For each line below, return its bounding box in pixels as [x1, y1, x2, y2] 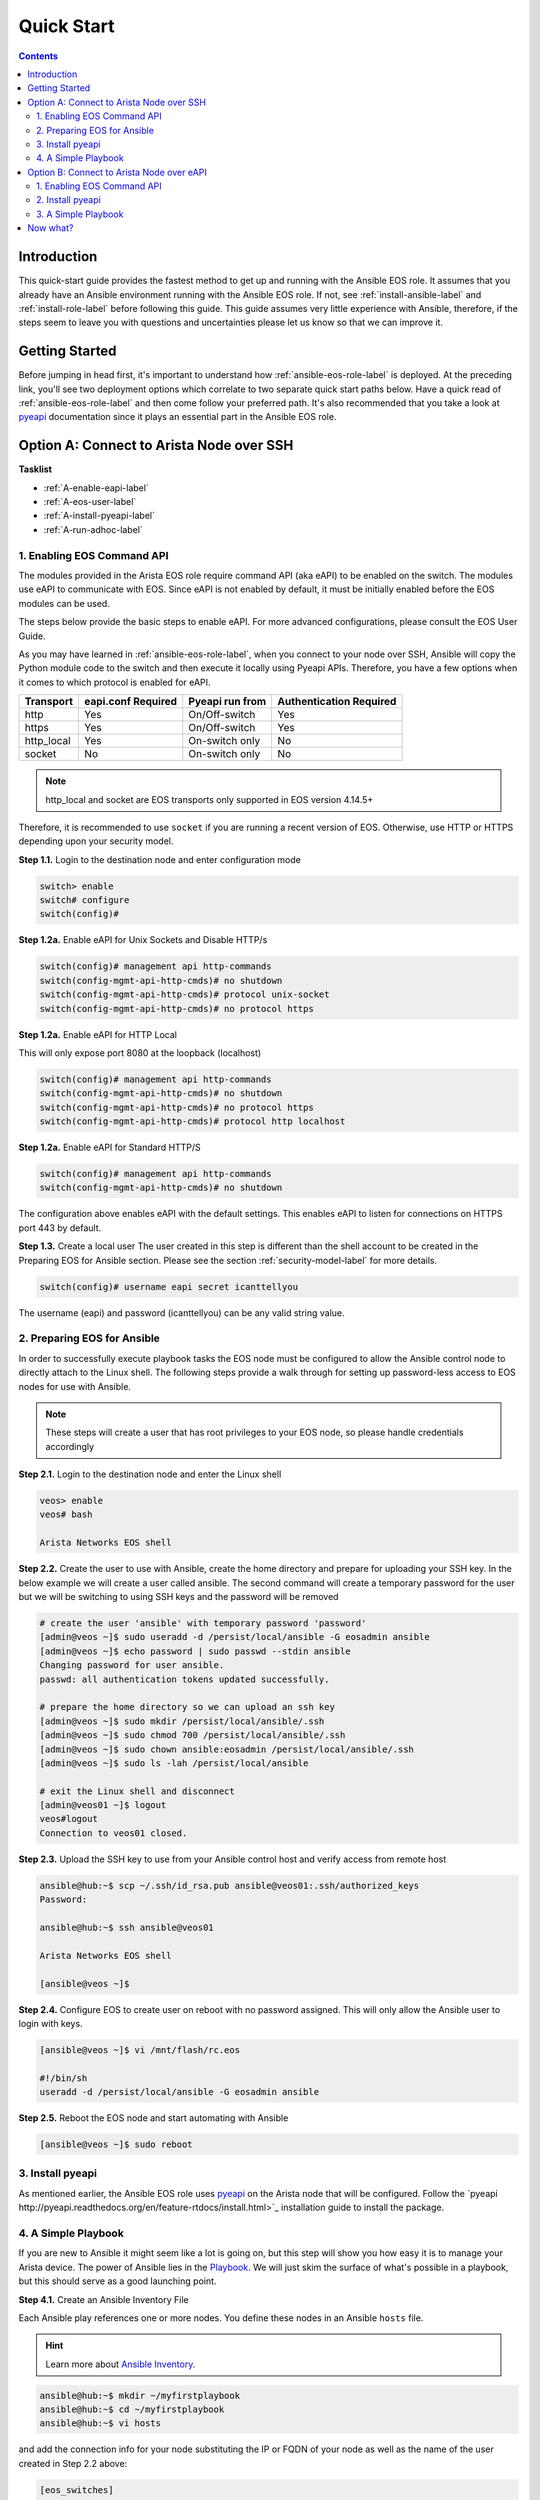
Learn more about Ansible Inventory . [45, 2358, 196, 2370]
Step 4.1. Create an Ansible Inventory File [18, 2293, 189, 2305]
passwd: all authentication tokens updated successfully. [39, 1673, 330, 1685]
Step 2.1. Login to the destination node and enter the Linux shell [18, 1468, 282, 1480]
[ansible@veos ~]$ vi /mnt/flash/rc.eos [39, 2044, 240, 2055]
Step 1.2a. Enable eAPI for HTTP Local [18, 1028, 177, 1040]
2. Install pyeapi [36, 194, 102, 206]
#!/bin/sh [39, 2072, 88, 2084]
